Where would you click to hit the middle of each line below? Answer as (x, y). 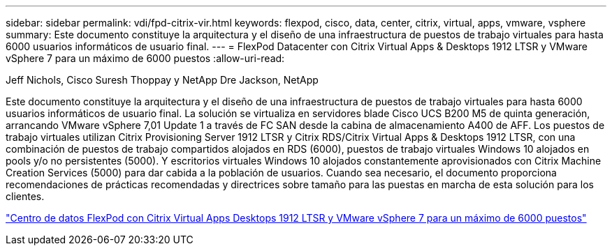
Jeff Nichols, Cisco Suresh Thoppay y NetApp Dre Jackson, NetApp (162, 80)
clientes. (25, 196)
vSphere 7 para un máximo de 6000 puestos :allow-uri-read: (145, 58)
